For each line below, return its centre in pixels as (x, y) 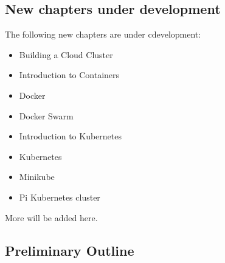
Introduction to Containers (69, 75)
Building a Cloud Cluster (66, 54)
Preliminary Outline (70, 250)
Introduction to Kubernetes (70, 136)
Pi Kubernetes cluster (60, 197)
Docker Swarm (46, 115)
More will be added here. (51, 217)
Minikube (37, 177)
